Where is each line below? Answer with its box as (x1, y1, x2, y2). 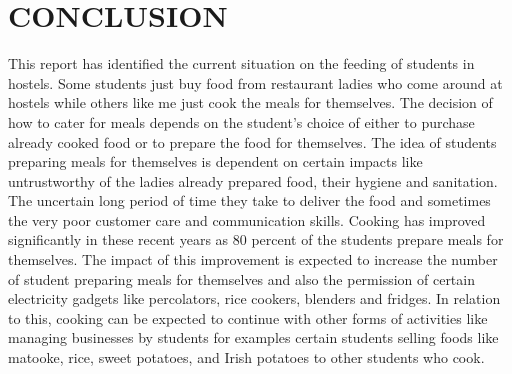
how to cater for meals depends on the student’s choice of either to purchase (8, 111, 475, 132)
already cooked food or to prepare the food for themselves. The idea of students (8, 131, 497, 152)
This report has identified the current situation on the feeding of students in (8, 53, 475, 74)
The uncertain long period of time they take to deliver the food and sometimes (8, 190, 491, 211)
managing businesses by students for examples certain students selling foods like (8, 327, 499, 348)
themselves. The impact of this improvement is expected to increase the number (8, 249, 498, 270)
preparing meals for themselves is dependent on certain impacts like (8, 151, 423, 172)
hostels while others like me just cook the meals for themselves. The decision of (8, 92, 493, 113)
